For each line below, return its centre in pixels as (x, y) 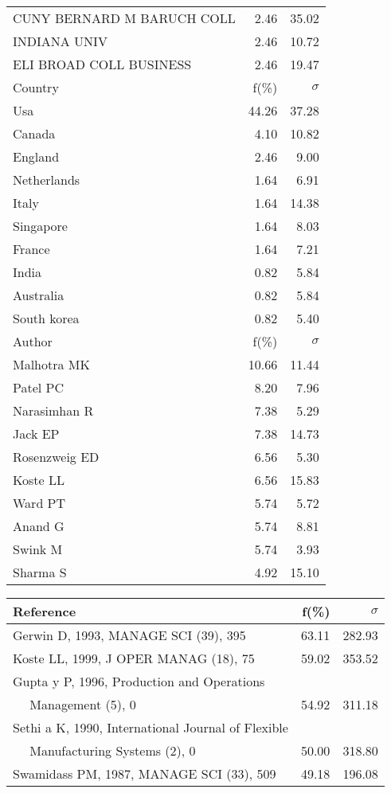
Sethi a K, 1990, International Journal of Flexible (151, 727)
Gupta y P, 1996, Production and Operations (139, 681)
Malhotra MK (51, 364)
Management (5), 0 (83, 704)
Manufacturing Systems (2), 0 (113, 750)
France (31, 249)
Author (33, 341)
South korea (46, 318)
